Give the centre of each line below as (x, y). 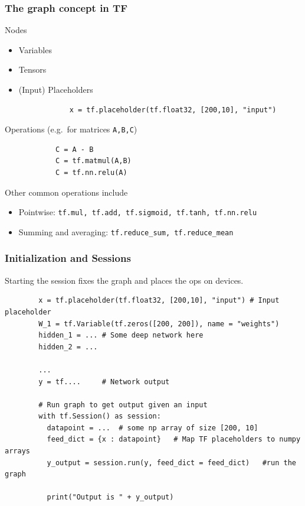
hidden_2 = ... (68, 347)
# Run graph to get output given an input (123, 405)
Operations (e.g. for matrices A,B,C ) (71, 129)
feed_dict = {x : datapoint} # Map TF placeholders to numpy (174, 439)
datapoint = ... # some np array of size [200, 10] (152, 428)
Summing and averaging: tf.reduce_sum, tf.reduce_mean (126, 231)
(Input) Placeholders (56, 89)
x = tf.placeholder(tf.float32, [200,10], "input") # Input (159, 301)
